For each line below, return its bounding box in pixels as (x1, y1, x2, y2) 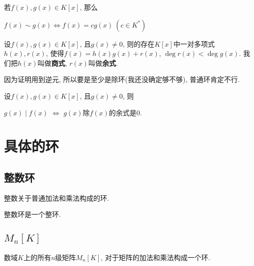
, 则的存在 (122, 38, 155, 49)
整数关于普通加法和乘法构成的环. (4, 192, 109, 203)
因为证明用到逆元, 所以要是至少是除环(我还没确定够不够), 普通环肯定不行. (4, 74, 240, 84)
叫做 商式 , (37, 57, 67, 68)
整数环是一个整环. (4, 209, 61, 219)
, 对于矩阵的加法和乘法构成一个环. (101, 252, 210, 262)
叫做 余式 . (88, 57, 118, 68)
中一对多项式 (173, 38, 215, 49)
